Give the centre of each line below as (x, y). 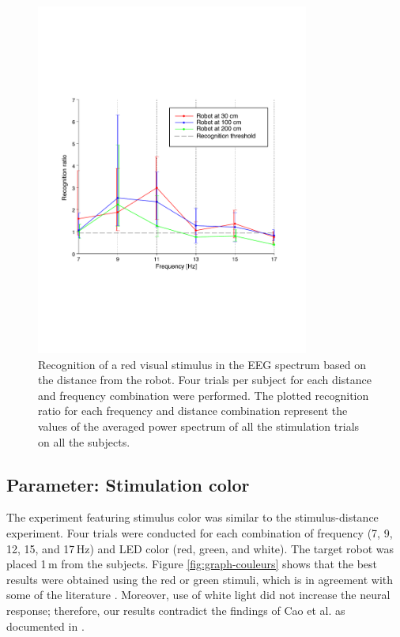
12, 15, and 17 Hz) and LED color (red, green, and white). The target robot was (200, 548)
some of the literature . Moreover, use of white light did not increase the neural (198, 595)
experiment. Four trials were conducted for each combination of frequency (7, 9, (200, 533)
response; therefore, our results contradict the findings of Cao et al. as (176, 611)
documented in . (45, 626)
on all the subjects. (84, 441)
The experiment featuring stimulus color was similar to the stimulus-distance (192, 517)
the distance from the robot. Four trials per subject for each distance (205, 380)
